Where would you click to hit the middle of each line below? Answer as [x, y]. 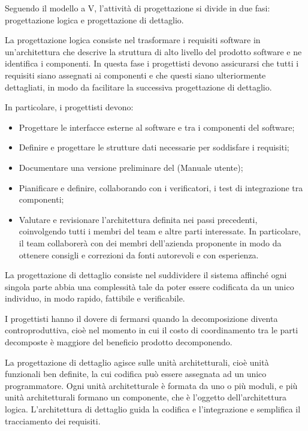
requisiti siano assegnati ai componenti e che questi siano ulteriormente [135, 75]
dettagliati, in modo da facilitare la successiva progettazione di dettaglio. [138, 87]
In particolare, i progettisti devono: [69, 107]
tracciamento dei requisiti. [53, 421]
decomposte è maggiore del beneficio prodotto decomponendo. [119, 342]
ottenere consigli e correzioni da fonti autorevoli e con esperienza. [139, 254]
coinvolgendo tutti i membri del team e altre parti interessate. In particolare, [160, 231]
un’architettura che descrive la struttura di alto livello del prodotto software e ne [153, 51]
